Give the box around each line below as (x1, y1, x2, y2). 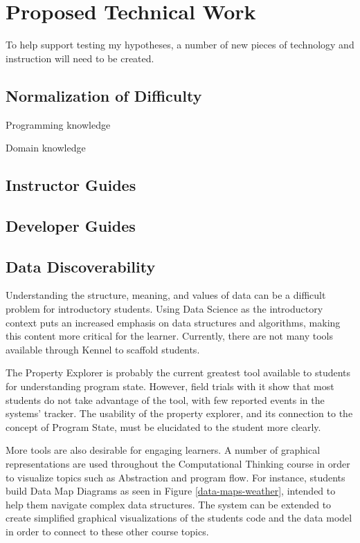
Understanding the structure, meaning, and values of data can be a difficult (6, 288, 326, 302)
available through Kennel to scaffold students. (6, 342, 200, 356)
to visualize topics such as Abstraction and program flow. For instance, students (6, 470, 345, 484)
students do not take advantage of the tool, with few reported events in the (6, 392, 325, 407)
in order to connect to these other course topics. (6, 524, 209, 538)
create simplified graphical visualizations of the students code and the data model (6, 510, 352, 525)
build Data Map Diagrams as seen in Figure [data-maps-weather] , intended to (6, 484, 336, 498)
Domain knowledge (6, 140, 86, 155)
